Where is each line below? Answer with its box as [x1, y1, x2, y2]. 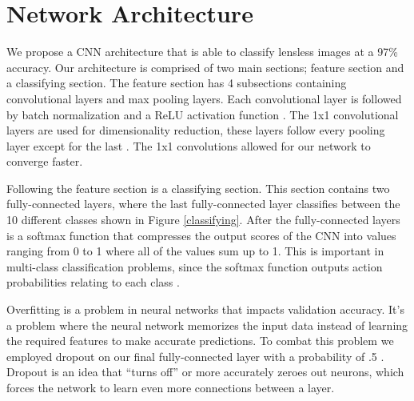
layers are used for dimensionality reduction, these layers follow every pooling [6, 122, 385, 138]
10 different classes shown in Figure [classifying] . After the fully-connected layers [6, 211, 400, 228]
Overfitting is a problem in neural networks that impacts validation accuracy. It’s [6, 301, 404, 318]
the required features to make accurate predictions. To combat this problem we [6, 332, 394, 349]
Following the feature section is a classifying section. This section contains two [6, 179, 390, 196]
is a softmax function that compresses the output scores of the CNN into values [6, 227, 396, 243]
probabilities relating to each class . [6, 274, 180, 291]
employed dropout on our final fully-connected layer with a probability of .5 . [6, 347, 384, 364]
